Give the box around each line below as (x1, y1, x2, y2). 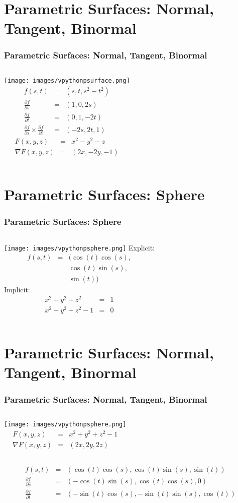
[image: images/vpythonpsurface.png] (4, 77, 130, 84)
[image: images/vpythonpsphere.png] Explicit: (4, 242, 155, 253)
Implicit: (4, 284, 30, 294)
